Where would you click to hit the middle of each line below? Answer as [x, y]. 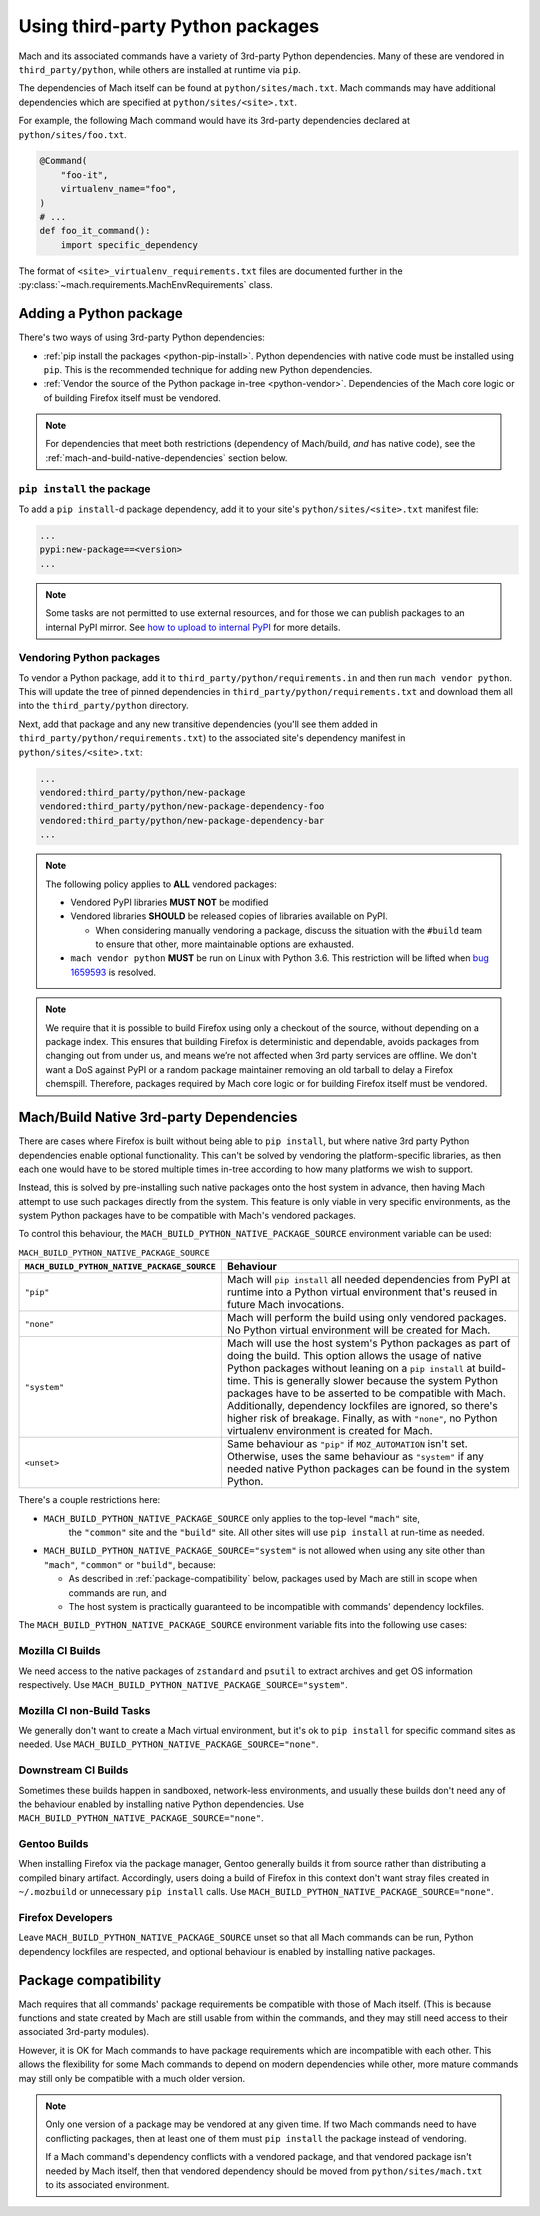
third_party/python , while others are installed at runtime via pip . [160, 69]
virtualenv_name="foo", [118, 189]
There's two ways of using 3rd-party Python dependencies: [141, 337]
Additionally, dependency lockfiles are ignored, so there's [362, 1406]
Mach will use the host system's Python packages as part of [368, 1343]
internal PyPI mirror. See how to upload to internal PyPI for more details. [193, 627]
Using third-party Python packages [169, 26]
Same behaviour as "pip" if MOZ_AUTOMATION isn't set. [347, 1444]
